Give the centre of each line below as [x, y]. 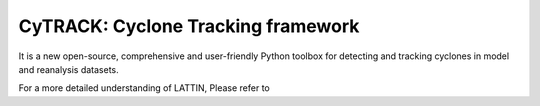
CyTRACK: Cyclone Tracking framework [189, 26]
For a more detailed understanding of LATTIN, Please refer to [144, 88]
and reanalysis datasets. [68, 69]
